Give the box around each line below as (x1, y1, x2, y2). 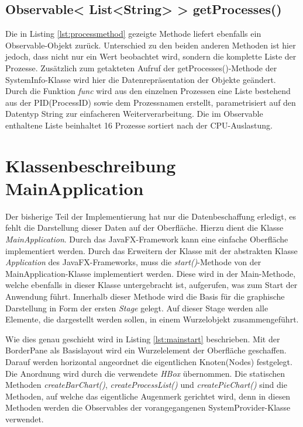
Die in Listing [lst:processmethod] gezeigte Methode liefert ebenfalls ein (5, 27, 261, 40)
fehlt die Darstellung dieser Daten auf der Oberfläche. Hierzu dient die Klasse (5, 221, 284, 234)
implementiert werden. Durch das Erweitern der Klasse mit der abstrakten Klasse (5, 244, 298, 256)
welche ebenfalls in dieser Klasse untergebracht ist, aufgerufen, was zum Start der (5, 279, 298, 291)
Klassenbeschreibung (5, 153, 176, 177)
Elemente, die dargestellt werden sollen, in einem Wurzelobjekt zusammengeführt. (5, 313, 299, 325)
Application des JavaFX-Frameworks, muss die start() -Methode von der (5, 256, 261, 268)
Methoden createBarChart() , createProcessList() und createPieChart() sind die (5, 379, 287, 391)
